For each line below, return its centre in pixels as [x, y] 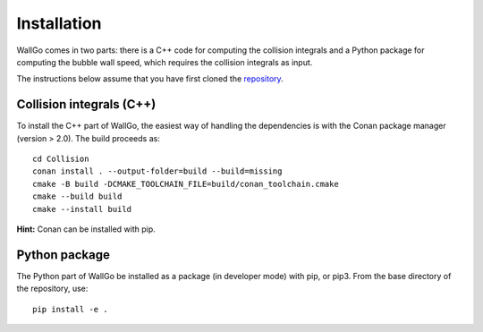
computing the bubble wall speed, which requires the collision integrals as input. [165, 62]
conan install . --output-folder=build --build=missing [157, 171]
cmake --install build [82, 209]
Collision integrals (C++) [86, 104]
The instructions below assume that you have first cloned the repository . [150, 79]
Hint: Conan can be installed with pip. [86, 229]
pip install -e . [70, 309]
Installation [59, 23]
